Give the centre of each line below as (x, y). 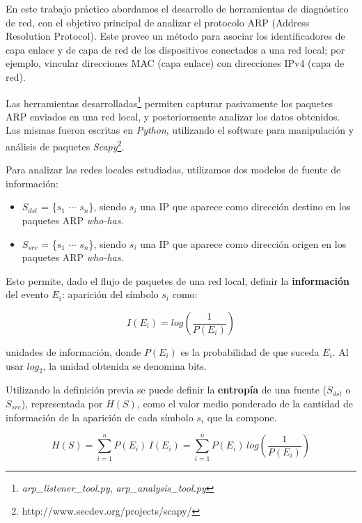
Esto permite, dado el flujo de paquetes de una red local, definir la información (178, 280)
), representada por (62, 403)
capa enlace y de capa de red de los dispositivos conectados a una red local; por (175, 49)
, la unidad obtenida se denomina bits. (125, 365)
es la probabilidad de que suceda (250, 352)
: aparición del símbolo (110, 294)
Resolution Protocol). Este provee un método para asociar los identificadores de (175, 36)
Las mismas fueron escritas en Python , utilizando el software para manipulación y (180, 130)
